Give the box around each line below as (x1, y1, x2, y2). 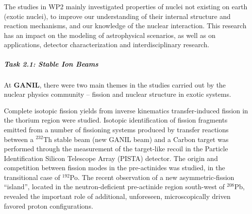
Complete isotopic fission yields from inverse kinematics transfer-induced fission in (4, 105, 248, 115)
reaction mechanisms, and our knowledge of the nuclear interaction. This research (4, 20, 247, 31)
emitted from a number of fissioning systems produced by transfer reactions (4, 124, 229, 134)
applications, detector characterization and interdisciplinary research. (4, 39, 209, 50)
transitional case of (4, 172, 60, 182)
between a (4, 134, 34, 144)
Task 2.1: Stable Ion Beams (4, 58, 99, 69)
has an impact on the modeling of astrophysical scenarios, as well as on (4, 30, 216, 40)
